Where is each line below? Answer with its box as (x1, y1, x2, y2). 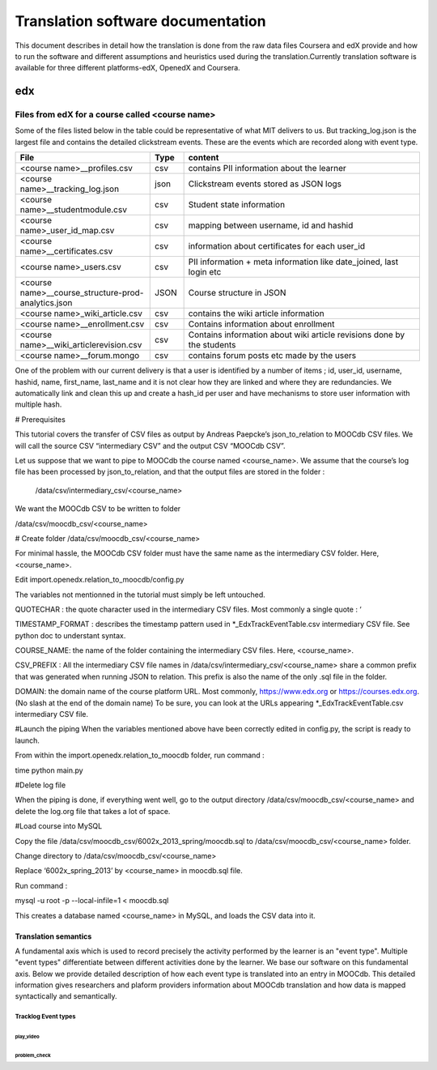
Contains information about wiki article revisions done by (188, 329, 405, 340)
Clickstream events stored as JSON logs (188, 178, 342, 190)
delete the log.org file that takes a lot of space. (15, 806, 171, 816)
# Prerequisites (15, 414, 66, 424)
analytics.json (19, 297, 73, 309)
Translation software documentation (15, 12, 266, 30)
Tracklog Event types (15, 1012, 76, 1021)
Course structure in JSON (188, 288, 286, 299)
